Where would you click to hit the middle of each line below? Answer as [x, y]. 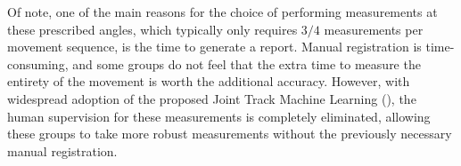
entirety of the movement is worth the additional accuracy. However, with [209, 81]
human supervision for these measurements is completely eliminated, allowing [219, 116]
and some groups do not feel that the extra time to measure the [247, 63]
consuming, [38, 63]
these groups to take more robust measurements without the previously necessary [230, 134]
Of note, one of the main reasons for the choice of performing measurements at [222, 12]
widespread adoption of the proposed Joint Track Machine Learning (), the [212, 98]
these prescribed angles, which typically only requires [152, 29]
